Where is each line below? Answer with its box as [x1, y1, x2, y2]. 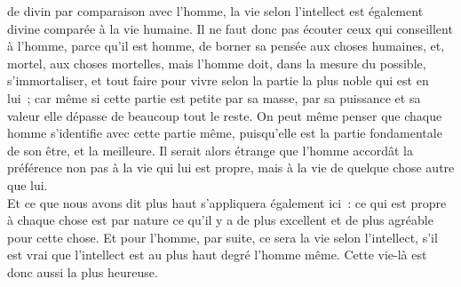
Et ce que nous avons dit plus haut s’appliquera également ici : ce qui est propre [7, 193, 447, 211]
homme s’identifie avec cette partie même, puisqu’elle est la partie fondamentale [7, 124, 442, 142]
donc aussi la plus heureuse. [7, 262, 158, 281]
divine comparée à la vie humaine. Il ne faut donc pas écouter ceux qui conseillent [7, 19, 453, 37]
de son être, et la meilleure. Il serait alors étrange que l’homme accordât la [7, 140, 413, 159]
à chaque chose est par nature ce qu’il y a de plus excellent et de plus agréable [7, 211, 433, 229]
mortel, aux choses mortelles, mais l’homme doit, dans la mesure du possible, [7, 53, 426, 72]
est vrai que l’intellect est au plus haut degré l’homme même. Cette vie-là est [7, 245, 427, 264]
